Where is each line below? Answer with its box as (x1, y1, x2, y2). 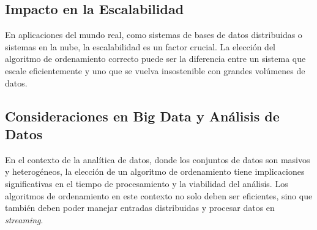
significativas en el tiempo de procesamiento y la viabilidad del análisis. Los (5, 177, 288, 190)
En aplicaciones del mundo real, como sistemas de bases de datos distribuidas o (5, 28, 302, 41)
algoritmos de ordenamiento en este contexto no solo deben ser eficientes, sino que (5, 189, 313, 202)
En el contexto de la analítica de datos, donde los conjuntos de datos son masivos (5, 153, 310, 166)
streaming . (5, 213, 43, 226)
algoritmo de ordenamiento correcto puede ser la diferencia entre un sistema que (5, 52, 306, 65)
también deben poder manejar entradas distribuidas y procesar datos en (5, 201, 275, 214)
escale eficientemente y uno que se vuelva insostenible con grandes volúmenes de (5, 64, 305, 77)
